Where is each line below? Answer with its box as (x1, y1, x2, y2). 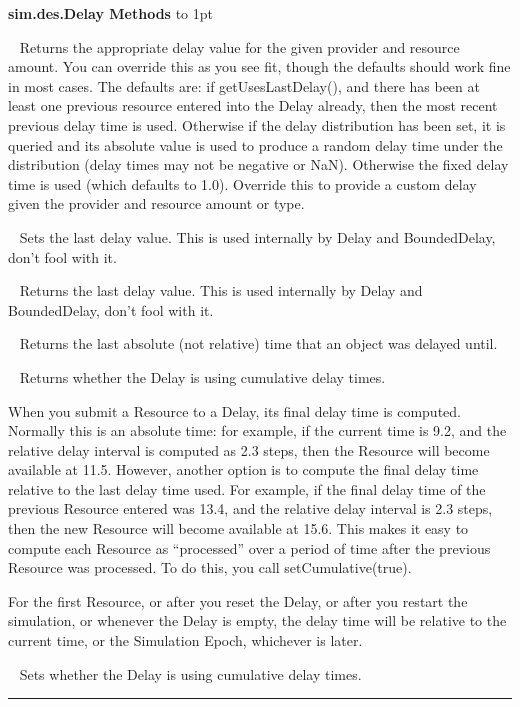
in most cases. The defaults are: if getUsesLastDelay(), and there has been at (8, 75, 480, 96)
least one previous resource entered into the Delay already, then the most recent (8, 95, 498, 116)
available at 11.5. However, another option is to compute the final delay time (8, 459, 479, 480)
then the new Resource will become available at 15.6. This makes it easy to (8, 518, 469, 539)
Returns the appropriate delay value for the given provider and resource (19, 36, 460, 57)
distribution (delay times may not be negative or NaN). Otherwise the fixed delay (8, 154, 509, 175)
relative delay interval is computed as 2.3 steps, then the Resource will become (8, 439, 490, 460)
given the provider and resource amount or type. (8, 193, 305, 214)
